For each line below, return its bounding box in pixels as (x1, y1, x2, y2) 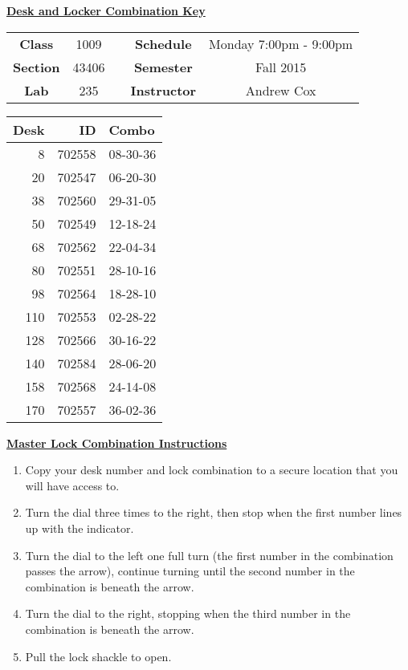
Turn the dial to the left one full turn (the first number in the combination (25, 546, 394, 563)
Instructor (130, 80, 197, 99)
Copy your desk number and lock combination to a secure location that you (25, 461, 398, 478)
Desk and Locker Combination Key (6, 2, 206, 18)
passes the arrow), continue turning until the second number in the (25, 562, 355, 579)
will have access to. (25, 477, 120, 493)
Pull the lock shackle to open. (25, 648, 172, 664)
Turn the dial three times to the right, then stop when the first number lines (25, 504, 402, 521)
